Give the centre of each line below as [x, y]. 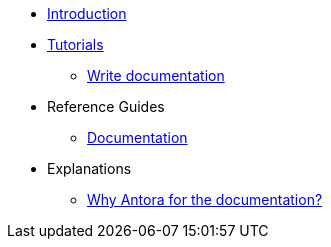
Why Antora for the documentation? [205, 199]
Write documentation [156, 75]
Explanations [89, 168]
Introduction [87, 13]
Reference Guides [106, 106]
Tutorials [75, 44]
